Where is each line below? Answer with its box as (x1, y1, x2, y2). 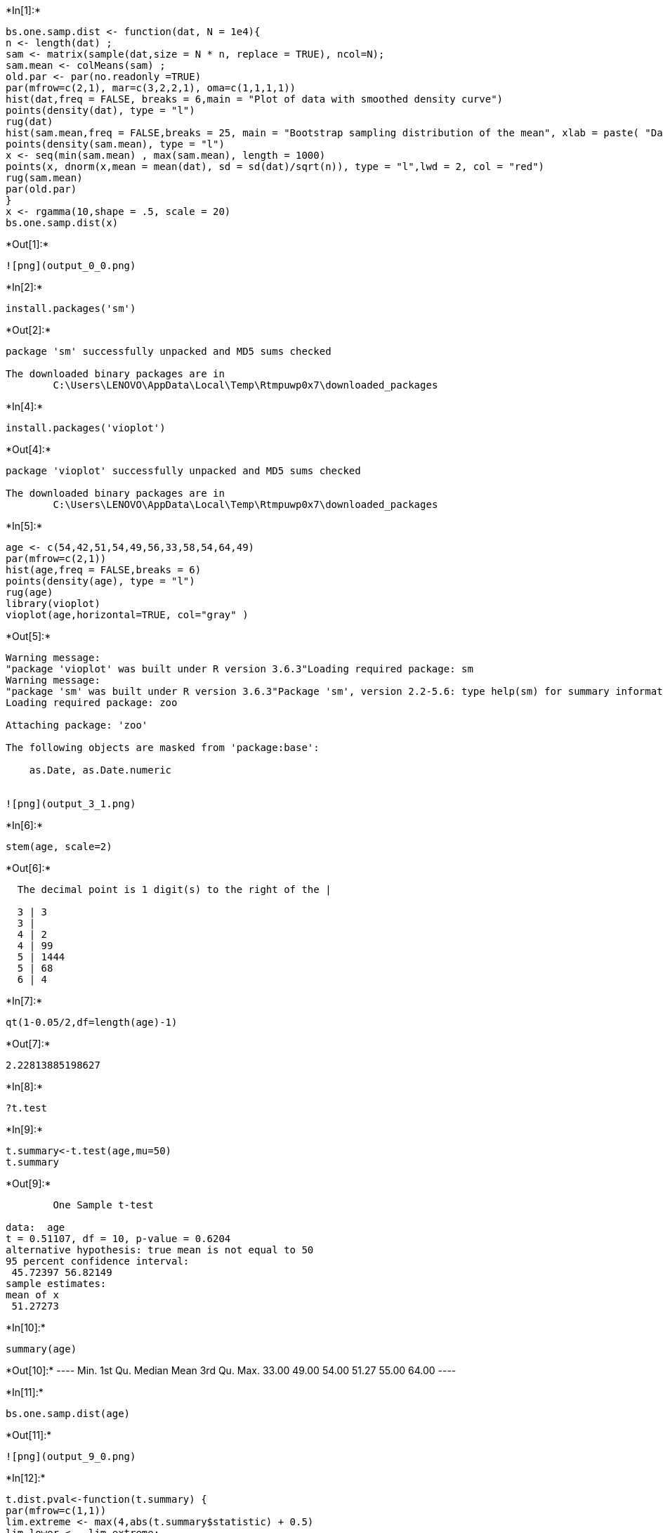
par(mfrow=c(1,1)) (6, 1505, 107, 1516)
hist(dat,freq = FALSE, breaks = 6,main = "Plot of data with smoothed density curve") (6, 93, 504, 105)
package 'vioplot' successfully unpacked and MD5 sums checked (6, 465, 361, 476)
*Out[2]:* (6, 324, 51, 336)
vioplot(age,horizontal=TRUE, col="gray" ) (6, 609, 249, 620)
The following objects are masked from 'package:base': (6, 742, 320, 753)
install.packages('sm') (6, 303, 136, 314)
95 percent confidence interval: (6, 1255, 190, 1267)
